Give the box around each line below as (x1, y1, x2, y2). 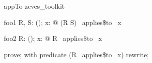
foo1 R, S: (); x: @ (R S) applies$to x (4, 17, 122, 27)
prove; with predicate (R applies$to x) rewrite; (4, 49, 149, 59)
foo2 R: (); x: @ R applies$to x (4, 33, 102, 43)
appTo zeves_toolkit (4, 1, 65, 11)
